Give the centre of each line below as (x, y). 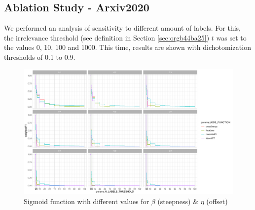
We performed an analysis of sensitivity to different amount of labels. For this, (122, 28)
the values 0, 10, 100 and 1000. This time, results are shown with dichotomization (127, 47)
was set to (231, 37)
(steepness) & (178, 201)
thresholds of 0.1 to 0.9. (40, 57)
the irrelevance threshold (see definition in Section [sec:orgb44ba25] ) (107, 37)
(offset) (217, 201)
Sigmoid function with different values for (87, 201)
